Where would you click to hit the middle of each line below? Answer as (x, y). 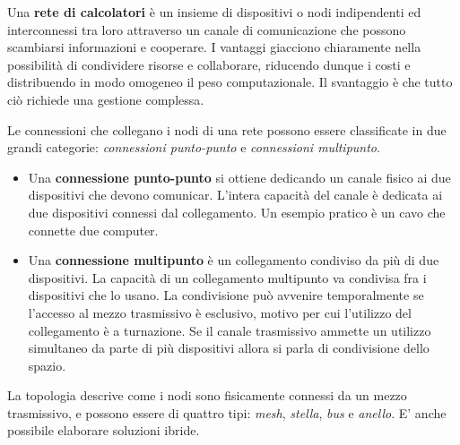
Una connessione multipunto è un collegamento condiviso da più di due (234, 260)
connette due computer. (93, 230)
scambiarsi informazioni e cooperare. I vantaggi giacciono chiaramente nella (214, 47)
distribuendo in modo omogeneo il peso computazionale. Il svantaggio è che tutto (230, 82)
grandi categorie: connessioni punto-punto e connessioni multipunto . (194, 147)
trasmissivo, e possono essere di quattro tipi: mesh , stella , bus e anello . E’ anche (227, 412)
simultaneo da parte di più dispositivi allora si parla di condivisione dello (229, 348)
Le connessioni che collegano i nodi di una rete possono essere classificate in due (227, 129)
